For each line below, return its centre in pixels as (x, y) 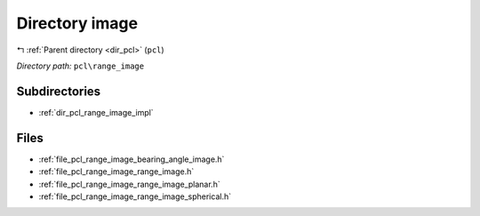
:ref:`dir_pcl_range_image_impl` (96, 112)
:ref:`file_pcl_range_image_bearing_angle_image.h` (132, 159)
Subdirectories (59, 91)
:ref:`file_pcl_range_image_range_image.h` (116, 172)
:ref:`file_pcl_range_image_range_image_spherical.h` (135, 196)
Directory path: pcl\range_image (80, 66)
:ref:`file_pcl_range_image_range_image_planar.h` (130, 184)
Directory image (77, 23)
